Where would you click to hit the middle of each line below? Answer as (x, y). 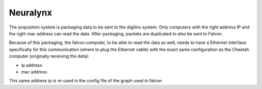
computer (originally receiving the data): (49, 56)
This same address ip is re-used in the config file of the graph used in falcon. (86, 81)
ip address (32, 65)
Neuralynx (31, 13)
